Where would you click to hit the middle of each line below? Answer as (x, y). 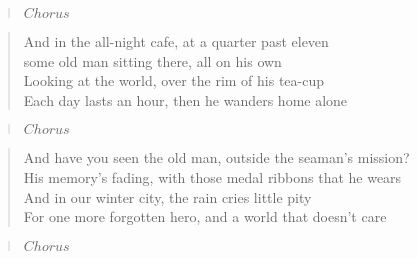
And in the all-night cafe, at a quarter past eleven (176, 41)
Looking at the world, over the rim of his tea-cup (174, 80)
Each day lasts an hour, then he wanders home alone (185, 99)
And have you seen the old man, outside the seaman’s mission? (216, 157)
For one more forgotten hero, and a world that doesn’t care (205, 216)
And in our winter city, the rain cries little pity (167, 196)
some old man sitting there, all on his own (152, 60)
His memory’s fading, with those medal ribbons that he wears (212, 176)
